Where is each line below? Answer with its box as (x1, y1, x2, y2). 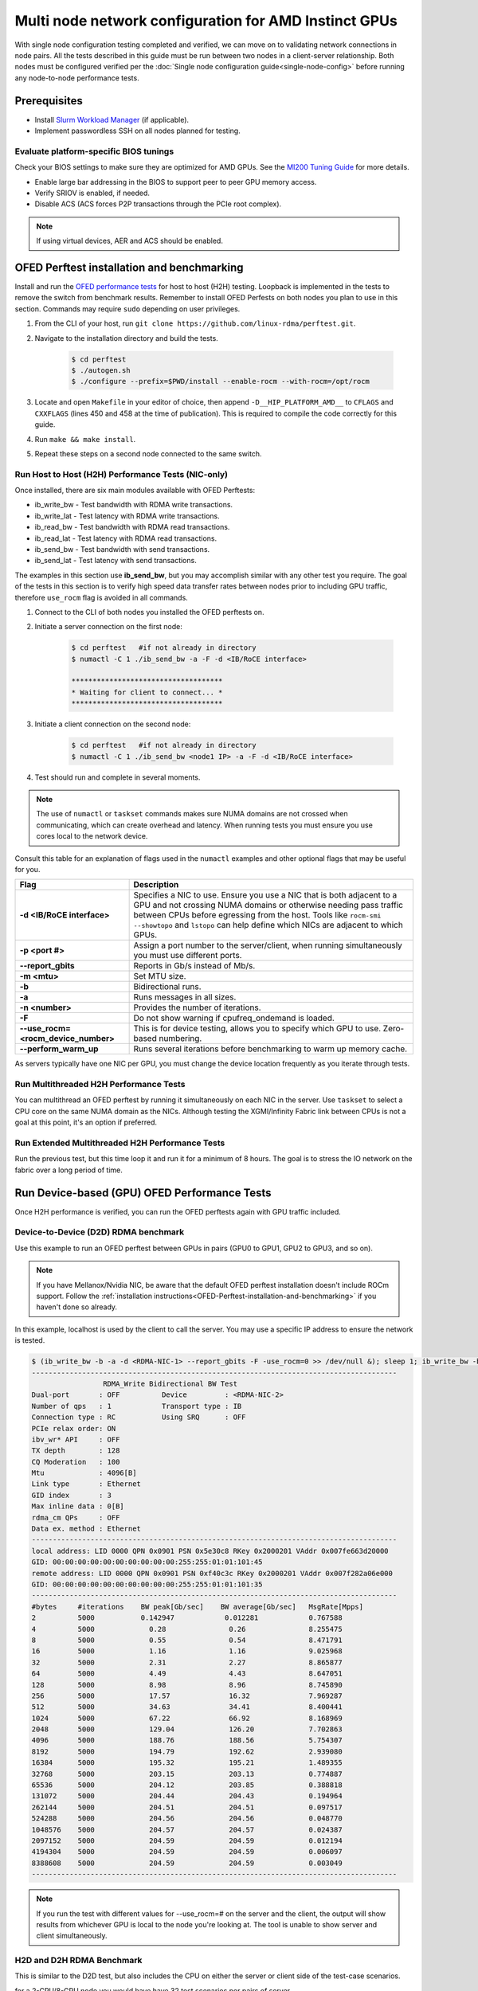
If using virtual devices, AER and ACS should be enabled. (36, 236, 223, 246)
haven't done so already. (36, 1302, 118, 1312)
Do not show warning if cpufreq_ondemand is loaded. (133, 1012, 335, 1023)
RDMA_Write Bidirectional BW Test (102, 1379, 238, 1388)
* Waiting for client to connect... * (71, 687, 223, 697)
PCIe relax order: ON (31, 1424, 116, 1433)
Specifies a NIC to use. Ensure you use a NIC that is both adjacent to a (133, 890, 398, 901)
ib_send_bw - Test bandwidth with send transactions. (34, 544, 210, 553)
